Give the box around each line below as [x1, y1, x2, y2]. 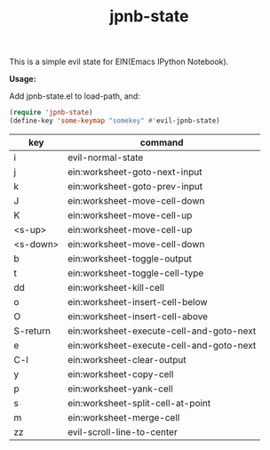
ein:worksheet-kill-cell [67, 281, 164, 293]
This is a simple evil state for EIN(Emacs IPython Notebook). [9, 56, 229, 68]
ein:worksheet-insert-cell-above [67, 309, 209, 322]
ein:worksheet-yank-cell [67, 382, 173, 395]
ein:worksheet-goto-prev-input [67, 180, 203, 192]
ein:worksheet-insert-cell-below [67, 295, 208, 308]
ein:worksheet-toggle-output [67, 252, 193, 264]
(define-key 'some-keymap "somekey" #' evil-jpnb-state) [9, 117, 220, 125]
